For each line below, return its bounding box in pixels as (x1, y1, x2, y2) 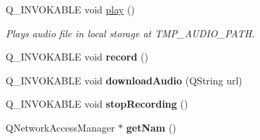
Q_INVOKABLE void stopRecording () (6, 96, 188, 111)
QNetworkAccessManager (6, 120, 115, 134)
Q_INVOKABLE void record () (6, 49, 148, 64)
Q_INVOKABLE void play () (6, 2, 135, 16)
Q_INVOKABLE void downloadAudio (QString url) (6, 72, 242, 87)
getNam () (126, 120, 176, 134)
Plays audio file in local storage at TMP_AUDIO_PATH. (6, 25, 255, 40)
